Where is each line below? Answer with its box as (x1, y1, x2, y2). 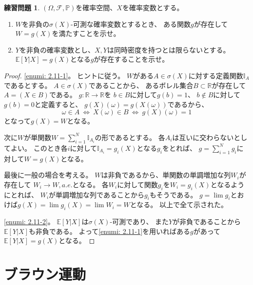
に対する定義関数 (188, 70, 243, 80)
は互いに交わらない (172, 132, 234, 142)
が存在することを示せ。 (94, 54, 169, 64)
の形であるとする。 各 (95, 132, 165, 142)
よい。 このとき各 (10, 142, 68, 153)
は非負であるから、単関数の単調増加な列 (101, 170, 231, 180)
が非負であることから (173, 216, 241, 227)
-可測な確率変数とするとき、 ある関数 (71, 18, 191, 29)
